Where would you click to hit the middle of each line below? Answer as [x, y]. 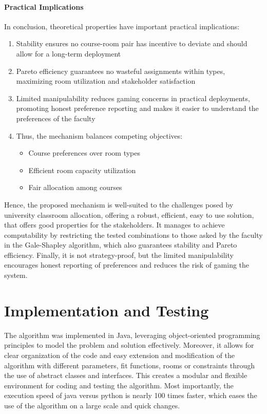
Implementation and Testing [107, 310]
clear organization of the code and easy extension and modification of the [120, 355]
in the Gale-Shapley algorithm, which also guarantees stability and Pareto [121, 245]
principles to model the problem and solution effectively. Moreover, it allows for [129, 345]
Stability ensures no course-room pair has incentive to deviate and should [132, 43]
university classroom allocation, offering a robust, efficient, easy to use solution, [129, 214]
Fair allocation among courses [75, 187]
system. [16, 275]
